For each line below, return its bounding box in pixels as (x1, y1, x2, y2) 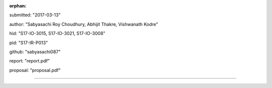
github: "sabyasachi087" (9, 48, 61, 54)
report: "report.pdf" (9, 58, 50, 64)
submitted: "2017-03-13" (9, 12, 61, 18)
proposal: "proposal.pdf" (9, 67, 61, 73)
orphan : (9, 3, 27, 8)
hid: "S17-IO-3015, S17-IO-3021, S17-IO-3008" (9, 30, 106, 36)
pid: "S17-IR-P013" (9, 39, 48, 45)
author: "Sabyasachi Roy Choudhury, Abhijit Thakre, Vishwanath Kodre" (9, 21, 159, 27)
